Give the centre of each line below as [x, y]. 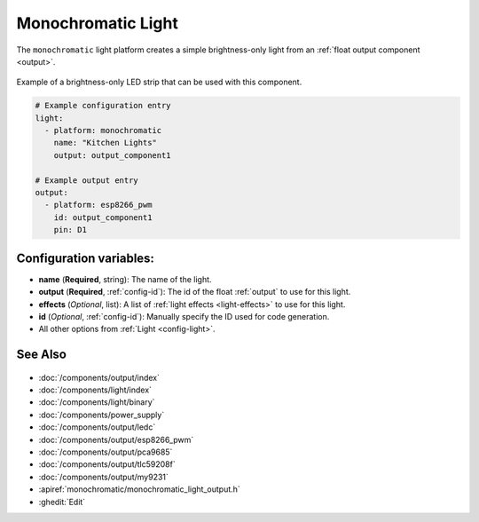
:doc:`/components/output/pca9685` [106, 452]
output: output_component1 [113, 155]
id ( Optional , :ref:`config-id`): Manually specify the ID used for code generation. [184, 316]
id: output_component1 [103, 217]
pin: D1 [71, 230]
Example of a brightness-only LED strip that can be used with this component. [159, 82]
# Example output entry [87, 180]
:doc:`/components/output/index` [99, 377]
